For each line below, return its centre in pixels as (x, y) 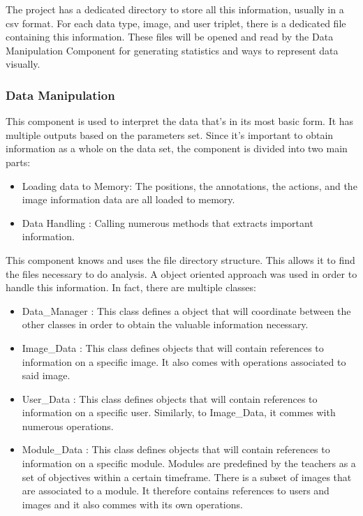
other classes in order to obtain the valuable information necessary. (165, 324)
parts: (18, 162)
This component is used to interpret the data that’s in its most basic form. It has (180, 121)
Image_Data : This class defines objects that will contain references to (173, 347)
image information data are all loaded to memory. (128, 199)
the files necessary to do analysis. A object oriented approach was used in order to (181, 273)
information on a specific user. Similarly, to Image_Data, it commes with (179, 412)
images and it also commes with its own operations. (132, 504)
